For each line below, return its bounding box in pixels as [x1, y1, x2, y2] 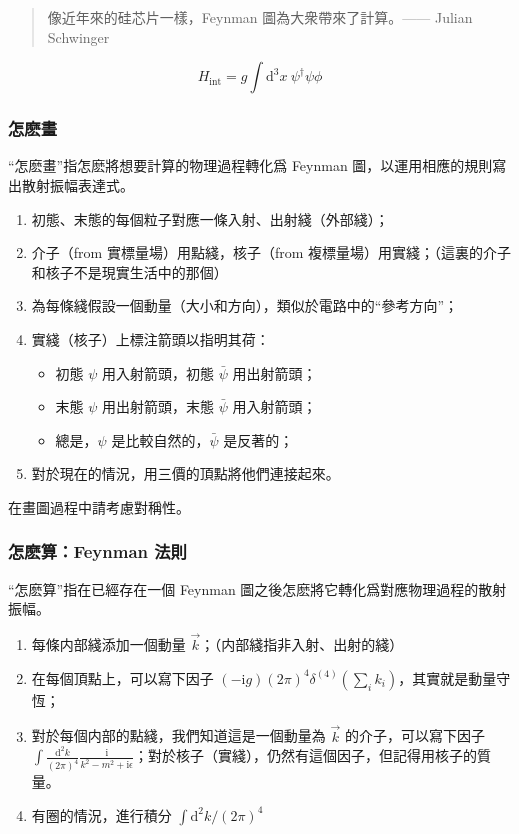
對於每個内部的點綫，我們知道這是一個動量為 [31, 725, 326, 746]
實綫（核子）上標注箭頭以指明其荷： [31, 328, 270, 349]
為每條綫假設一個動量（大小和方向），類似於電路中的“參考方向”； [31, 295, 459, 316]
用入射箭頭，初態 [102, 362, 215, 383]
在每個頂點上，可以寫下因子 [31, 667, 214, 688]
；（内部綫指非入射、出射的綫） [200, 634, 404, 655]
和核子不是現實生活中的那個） [31, 261, 228, 282]
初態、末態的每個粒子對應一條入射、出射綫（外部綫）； [31, 208, 389, 229]
